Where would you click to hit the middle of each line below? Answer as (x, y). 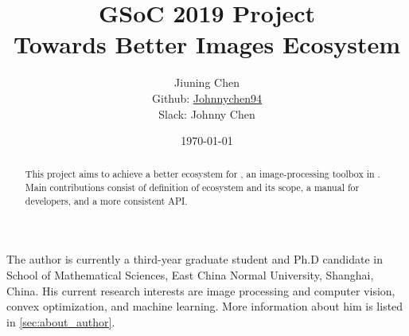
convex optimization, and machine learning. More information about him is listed (205, 306)
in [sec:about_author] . (61, 321)
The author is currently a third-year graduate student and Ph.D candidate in (195, 259)
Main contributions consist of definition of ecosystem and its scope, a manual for (192, 188)
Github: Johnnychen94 (207, 98)
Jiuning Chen (207, 82)
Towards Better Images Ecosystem (207, 44)
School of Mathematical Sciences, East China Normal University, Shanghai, (190, 275)
